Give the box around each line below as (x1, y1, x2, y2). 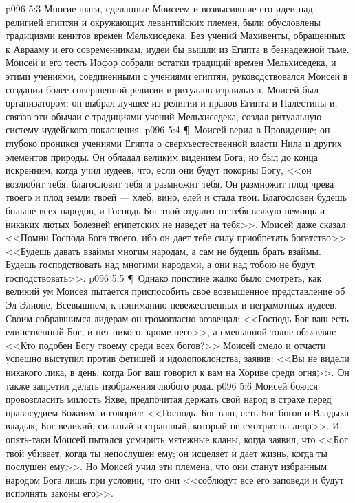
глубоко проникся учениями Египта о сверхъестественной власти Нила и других (6, 135, 342, 150)
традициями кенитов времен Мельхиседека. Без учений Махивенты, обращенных (6, 28, 346, 43)
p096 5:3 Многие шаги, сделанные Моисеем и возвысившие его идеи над (6, 1, 313, 15)
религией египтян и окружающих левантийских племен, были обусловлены (6, 14, 321, 29)
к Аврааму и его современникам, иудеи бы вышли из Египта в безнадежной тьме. (6, 41, 349, 56)
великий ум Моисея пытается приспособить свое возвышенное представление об (6, 284, 345, 298)
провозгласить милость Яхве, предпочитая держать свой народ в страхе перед (6, 392, 332, 406)
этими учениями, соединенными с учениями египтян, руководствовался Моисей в (6, 68, 348, 82)
